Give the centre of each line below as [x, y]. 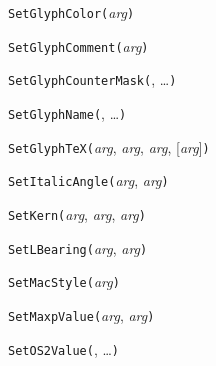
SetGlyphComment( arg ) [78, 45]
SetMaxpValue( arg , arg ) [81, 314]
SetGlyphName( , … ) [67, 112]
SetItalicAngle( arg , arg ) [88, 180]
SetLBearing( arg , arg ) [78, 247]
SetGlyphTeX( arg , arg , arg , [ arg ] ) [109, 146]
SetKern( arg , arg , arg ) [77, 213]
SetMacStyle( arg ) [64, 281]
